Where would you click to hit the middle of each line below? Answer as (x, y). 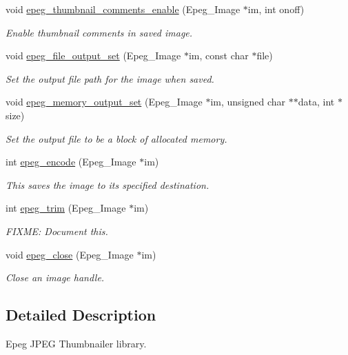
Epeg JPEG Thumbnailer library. (76, 343)
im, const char (218, 55)
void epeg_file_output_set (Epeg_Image (93, 55)
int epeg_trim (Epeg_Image (66, 208)
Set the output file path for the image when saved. (110, 78)
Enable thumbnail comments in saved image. (99, 32)
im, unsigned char (248, 102)
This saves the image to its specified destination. (108, 184)
